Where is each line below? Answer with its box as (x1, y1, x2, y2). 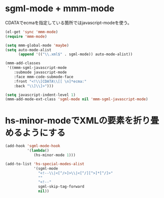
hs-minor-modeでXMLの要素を (5, 115, 134, 126)
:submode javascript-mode (14, 70, 67, 75)
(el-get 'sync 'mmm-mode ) (5, 29, 58, 34)
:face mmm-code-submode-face (14, 74, 74, 79)
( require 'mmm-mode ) (5, 34, 48, 39)
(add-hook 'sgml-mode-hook (5, 144, 60, 149)
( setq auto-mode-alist (5, 47, 52, 52)
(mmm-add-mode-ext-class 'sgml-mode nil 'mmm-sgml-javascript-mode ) (5, 97, 148, 102)
